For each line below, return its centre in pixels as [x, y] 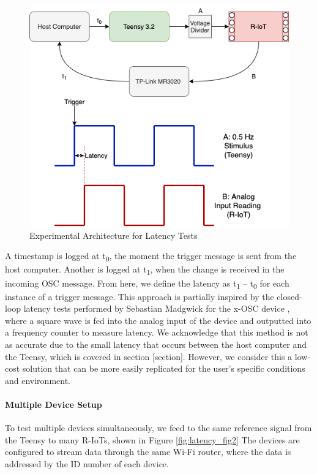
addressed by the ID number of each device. [87, 464]
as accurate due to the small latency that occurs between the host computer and [156, 344]
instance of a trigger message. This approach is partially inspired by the [140, 296]
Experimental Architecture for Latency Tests [114, 235]
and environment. [38, 380]
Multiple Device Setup [54, 404]
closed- [289, 296]
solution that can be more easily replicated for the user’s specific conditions [164, 368]
